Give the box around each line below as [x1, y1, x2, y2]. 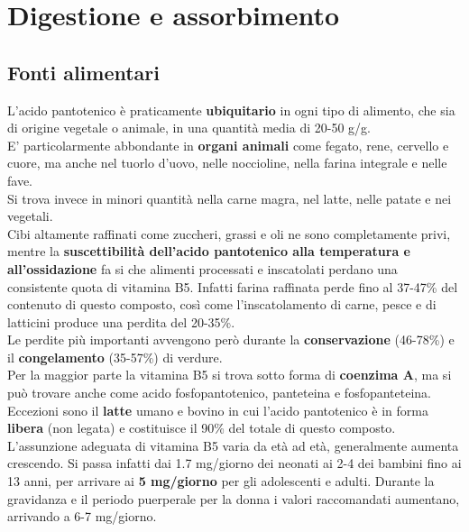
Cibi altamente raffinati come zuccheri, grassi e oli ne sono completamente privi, [7, 224, 451, 243]
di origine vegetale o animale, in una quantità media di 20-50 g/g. [7, 118, 371, 137]
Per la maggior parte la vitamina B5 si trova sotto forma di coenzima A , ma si [7, 365, 452, 384]
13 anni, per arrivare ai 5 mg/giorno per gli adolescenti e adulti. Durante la [7, 472, 435, 491]
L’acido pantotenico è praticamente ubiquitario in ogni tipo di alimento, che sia [7, 100, 455, 119]
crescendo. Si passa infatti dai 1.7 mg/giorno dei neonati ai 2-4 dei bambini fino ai [7, 454, 462, 472]
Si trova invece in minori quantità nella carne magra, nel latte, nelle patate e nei [7, 188, 452, 207]
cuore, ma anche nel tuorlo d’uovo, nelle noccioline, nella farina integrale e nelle [7, 153, 447, 172]
